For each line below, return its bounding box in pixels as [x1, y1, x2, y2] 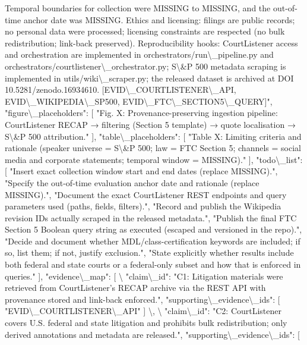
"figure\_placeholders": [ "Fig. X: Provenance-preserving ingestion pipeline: [5, 106, 278, 119]
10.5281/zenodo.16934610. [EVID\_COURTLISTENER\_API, [5, 83, 236, 96]
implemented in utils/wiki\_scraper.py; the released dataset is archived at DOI [5, 71, 294, 84]
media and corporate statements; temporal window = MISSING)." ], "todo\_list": [5, 153, 303, 165]
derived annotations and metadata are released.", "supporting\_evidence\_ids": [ [5, 328, 300, 340]
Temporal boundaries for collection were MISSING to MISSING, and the [5, 2, 271, 14]
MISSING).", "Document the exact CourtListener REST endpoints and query [5, 188, 287, 200]
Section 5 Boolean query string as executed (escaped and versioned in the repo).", [5, 223, 302, 236]
